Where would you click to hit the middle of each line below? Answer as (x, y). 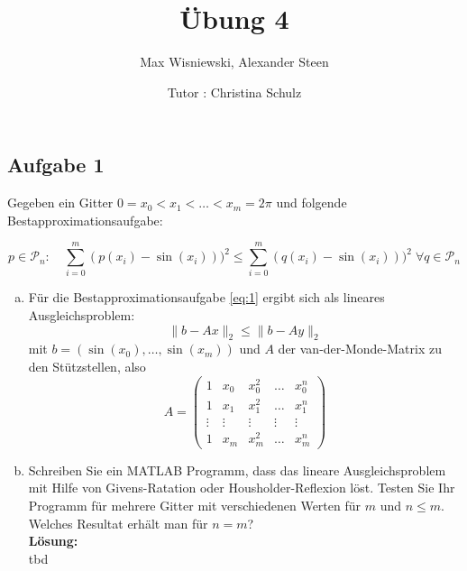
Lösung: (53, 541)
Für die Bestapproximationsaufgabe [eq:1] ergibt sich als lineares (206, 297)
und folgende (311, 203)
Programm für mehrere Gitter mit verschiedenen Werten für (195, 505)
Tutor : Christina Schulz (234, 92)
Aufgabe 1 (56, 165)
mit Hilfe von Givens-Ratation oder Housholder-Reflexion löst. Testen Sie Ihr (242, 488)
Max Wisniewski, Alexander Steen (234, 62)
